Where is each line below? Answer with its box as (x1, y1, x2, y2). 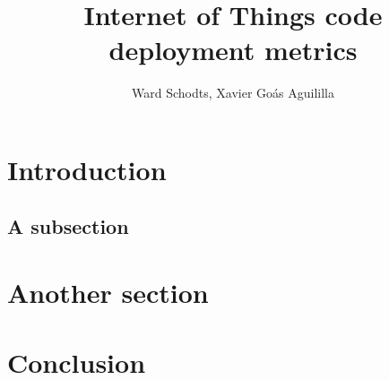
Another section (7, 274, 209, 311)
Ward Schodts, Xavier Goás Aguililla (132, 83, 334, 102)
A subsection (7, 212, 129, 240)
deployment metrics (108, 31, 358, 68)
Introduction (7, 151, 167, 187)
